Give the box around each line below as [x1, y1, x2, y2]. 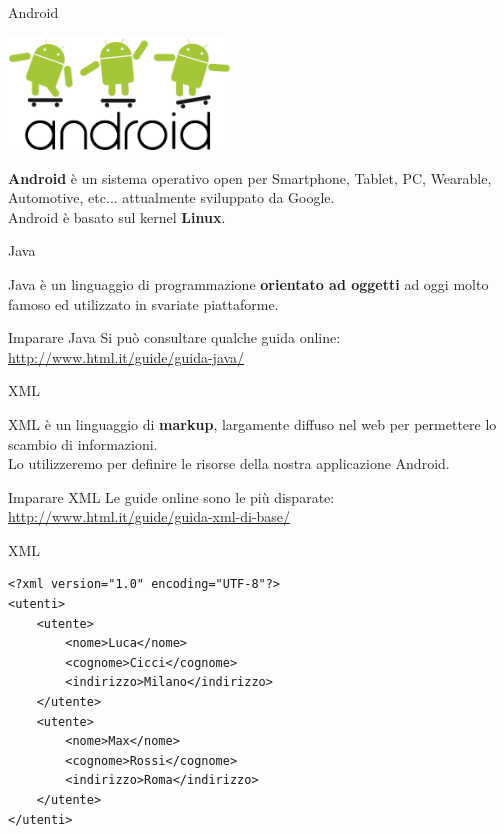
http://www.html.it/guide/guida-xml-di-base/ [8, 506, 291, 527]
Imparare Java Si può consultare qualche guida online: [8, 327, 341, 348]
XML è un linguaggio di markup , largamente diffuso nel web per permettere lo [8, 413, 497, 434]
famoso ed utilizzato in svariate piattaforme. [8, 293, 279, 314]
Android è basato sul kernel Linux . [8, 206, 226, 227]
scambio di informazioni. [8, 433, 158, 454]
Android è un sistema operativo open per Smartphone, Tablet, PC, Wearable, [8, 167, 492, 188]
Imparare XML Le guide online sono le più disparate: [8, 486, 335, 507]
